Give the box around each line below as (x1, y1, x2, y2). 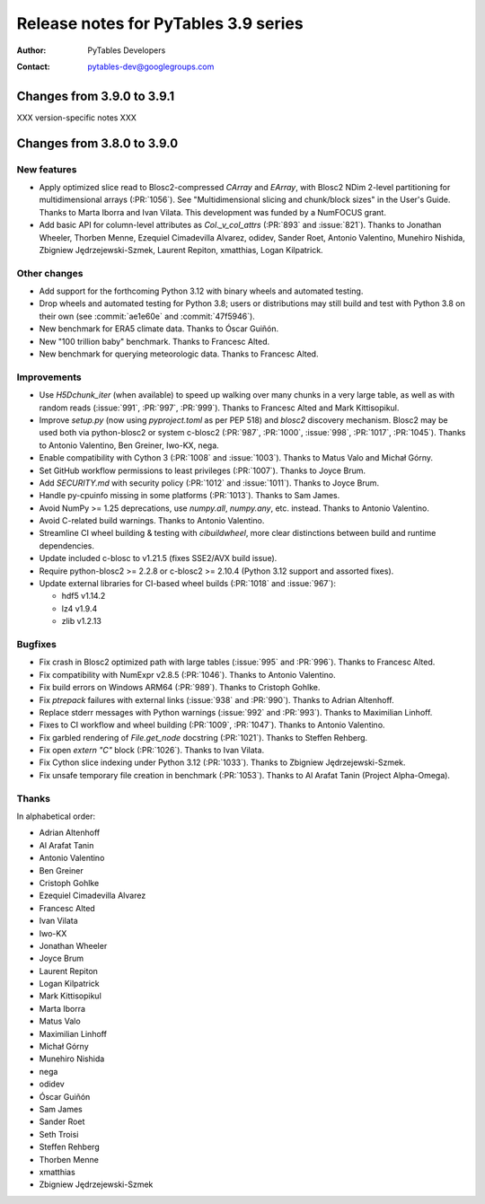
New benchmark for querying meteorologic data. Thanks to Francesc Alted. (39, 348, 319, 359)
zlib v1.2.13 (61, 616, 102, 627)
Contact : (16, 61, 51, 72)
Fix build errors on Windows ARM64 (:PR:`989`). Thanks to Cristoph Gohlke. (39, 682, 321, 693)
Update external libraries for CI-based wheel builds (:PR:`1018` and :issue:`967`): (39, 578, 337, 589)
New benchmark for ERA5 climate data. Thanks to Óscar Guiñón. (39, 323, 279, 334)
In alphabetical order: (16, 811, 96, 822)
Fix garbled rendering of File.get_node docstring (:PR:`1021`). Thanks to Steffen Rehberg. (39, 732, 368, 743)
